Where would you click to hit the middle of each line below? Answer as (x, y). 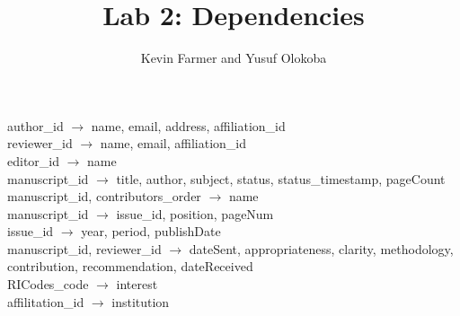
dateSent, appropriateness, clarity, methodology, (321, 248)
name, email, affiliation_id (173, 143)
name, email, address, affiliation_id (188, 125)
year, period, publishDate (151, 231)
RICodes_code (48, 284)
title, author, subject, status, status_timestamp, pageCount (281, 178)
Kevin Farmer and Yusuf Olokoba (234, 58)
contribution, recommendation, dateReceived (130, 266)
